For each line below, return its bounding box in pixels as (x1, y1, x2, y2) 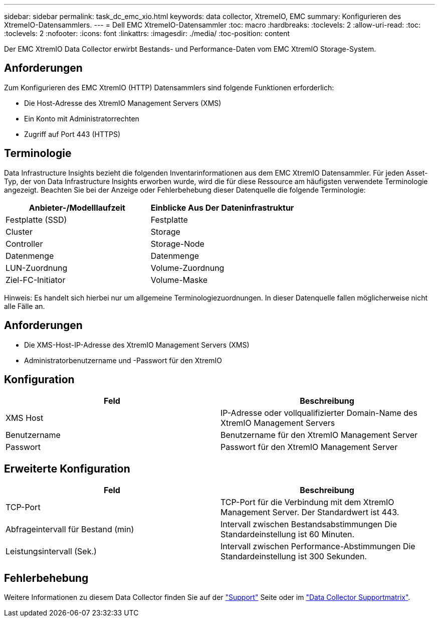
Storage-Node (150, 238, 204, 249)
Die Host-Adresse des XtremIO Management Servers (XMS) (24, 98, 222, 107)
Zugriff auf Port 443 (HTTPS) (24, 129, 121, 138)
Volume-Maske (150, 274, 208, 285)
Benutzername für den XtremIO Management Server (221, 430, 418, 440)
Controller (6, 238, 43, 249)
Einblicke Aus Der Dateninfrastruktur (150, 202, 294, 213)
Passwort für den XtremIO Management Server (221, 442, 398, 452)
